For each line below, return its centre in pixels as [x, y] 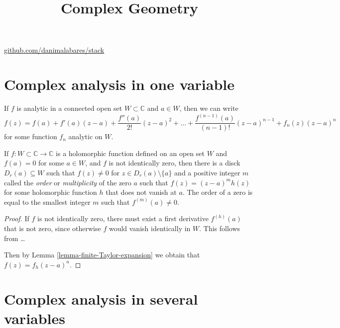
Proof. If [17, 218]
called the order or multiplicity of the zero [68, 182]
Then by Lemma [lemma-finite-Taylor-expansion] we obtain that [102, 255]
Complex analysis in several [101, 298]
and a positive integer [207, 172]
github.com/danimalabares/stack [54, 50]
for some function [31, 136]
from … [15, 238]
